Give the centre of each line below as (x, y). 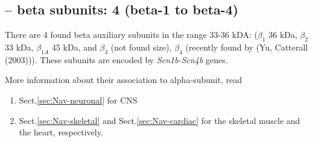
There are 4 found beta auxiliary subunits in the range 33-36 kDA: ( (131, 35)
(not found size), (141, 47)
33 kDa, (19, 47)
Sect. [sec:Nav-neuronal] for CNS (78, 100)
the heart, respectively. (61, 132)
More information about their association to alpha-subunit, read (124, 80)
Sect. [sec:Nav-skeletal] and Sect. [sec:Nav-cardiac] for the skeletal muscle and (160, 120)
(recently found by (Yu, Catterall (247, 47)
